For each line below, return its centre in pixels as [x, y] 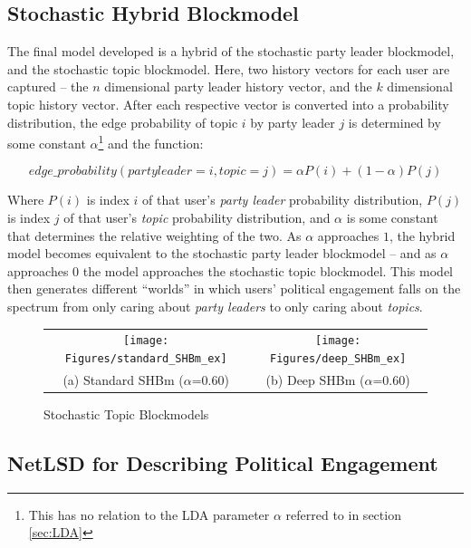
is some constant [392, 218]
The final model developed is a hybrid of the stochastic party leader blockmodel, [231, 51]
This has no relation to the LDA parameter [149, 514]
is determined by [394, 122]
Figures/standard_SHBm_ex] [146, 358]
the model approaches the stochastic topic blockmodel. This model [268, 270]
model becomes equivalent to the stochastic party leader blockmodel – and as [222, 253]
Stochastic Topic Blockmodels [126, 413]
